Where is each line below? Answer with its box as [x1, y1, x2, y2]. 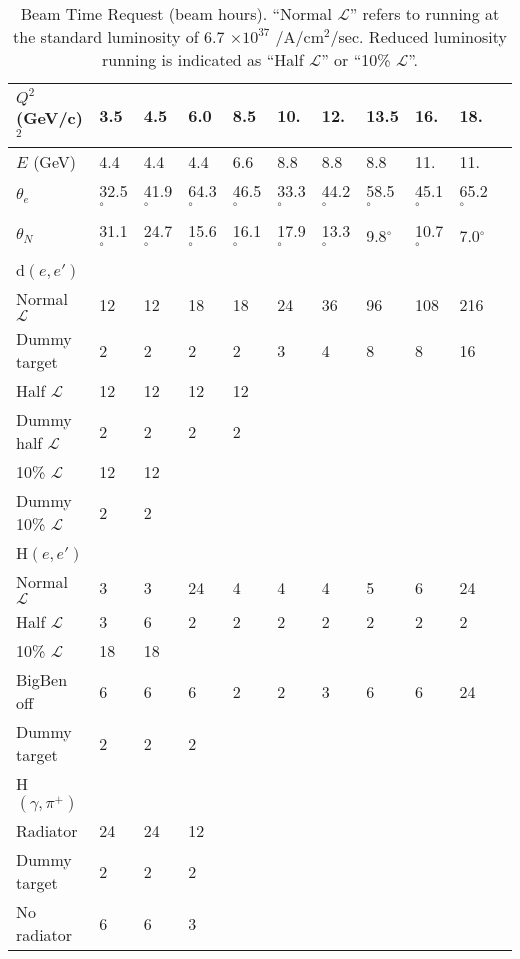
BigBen [16, 668, 68, 692]
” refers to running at [349, 2, 500, 25]
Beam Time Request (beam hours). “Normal [20, 2, 333, 25]
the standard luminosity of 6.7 [13, 25, 225, 48]
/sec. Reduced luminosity [330, 25, 507, 48]
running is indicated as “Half [101, 48, 304, 71]
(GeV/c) [16, 106, 83, 129]
